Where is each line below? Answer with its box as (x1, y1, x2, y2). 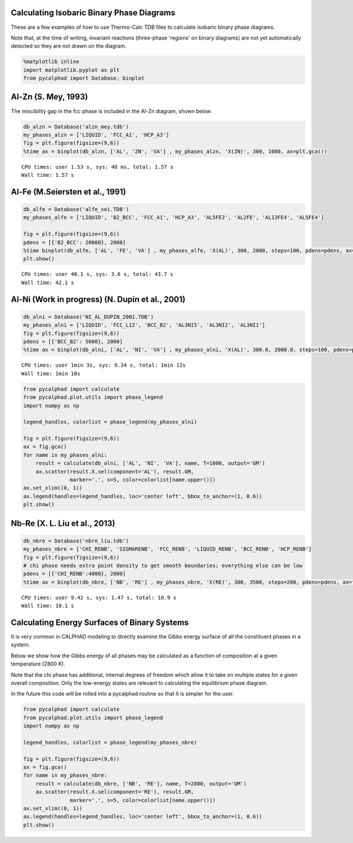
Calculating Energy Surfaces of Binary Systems (11, 617, 189, 627)
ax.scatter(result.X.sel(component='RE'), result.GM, (35, 789, 194, 795)
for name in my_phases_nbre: (23, 772, 108, 779)
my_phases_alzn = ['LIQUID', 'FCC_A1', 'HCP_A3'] (23, 131, 169, 138)
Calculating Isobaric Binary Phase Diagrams (11, 8, 176, 18)
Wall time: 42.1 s (21, 279, 75, 286)
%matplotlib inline (23, 58, 79, 65)
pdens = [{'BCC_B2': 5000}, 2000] (23, 338, 123, 345)
